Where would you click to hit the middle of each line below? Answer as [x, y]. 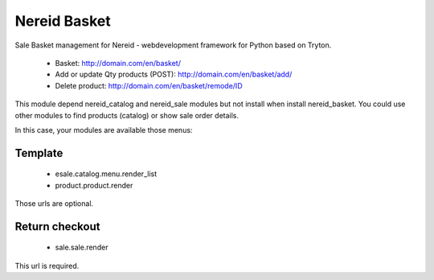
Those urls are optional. [54, 204]
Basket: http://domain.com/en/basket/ [118, 63]
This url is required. [47, 266]
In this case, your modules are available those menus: [104, 130]
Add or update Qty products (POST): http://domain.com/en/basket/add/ [174, 74]
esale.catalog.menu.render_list [106, 174]
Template [39, 153]
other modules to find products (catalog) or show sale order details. [127, 115]
